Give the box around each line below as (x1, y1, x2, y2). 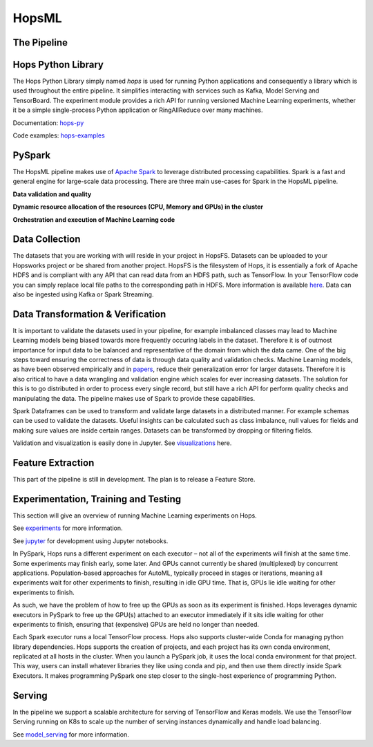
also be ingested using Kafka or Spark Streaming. (12, 290, 154, 299)
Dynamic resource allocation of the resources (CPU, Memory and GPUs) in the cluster (12, 202, 264, 211)
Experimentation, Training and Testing (12, 493, 182, 504)
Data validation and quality (12, 190, 92, 198)
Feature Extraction (12, 457, 95, 469)
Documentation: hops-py (12, 118, 84, 127)
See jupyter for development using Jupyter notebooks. (12, 536, 169, 545)
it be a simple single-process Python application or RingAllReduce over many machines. (12, 106, 263, 114)
